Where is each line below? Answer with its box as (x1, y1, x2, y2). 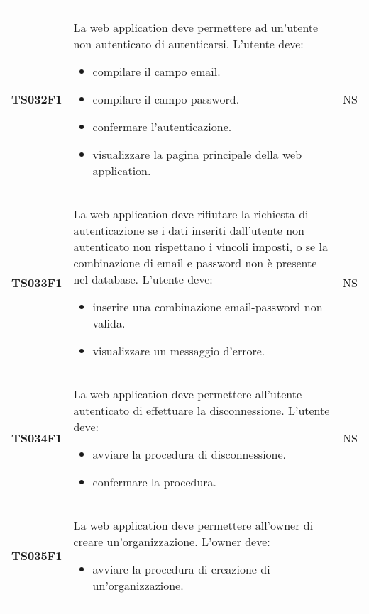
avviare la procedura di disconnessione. (92, 446, 287, 462)
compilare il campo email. (92, 63, 221, 79)
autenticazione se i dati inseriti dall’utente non (73, 222, 304, 238)
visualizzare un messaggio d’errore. (92, 342, 265, 359)
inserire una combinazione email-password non (92, 298, 323, 315)
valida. (92, 315, 126, 331)
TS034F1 (11, 430, 62, 446)
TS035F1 (11, 547, 62, 564)
